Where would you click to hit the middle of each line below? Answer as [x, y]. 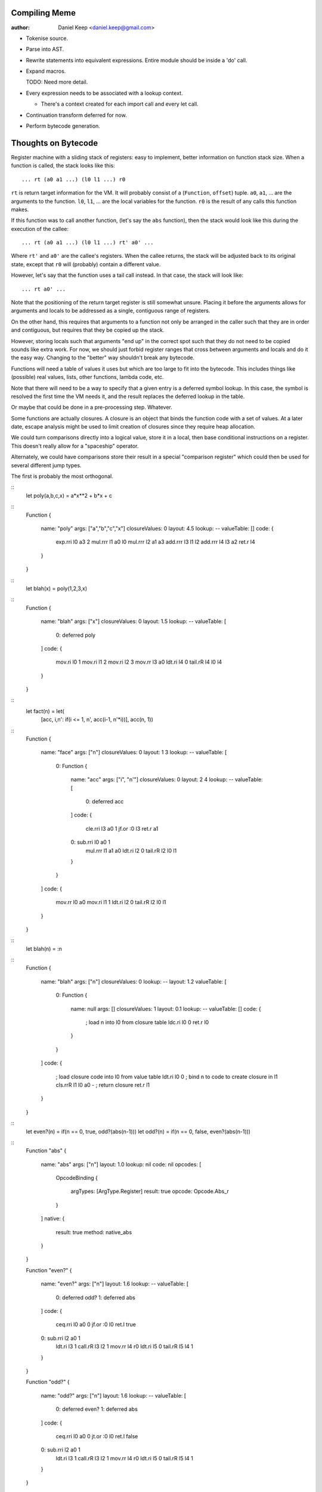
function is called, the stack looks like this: [63, 166]
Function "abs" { [46, 1151]
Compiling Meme [43, 13]
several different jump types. [46, 465]
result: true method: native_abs [94, 1232]
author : [20, 27]
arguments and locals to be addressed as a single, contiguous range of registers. [111, 311]
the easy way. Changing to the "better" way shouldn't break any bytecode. [103, 357]
